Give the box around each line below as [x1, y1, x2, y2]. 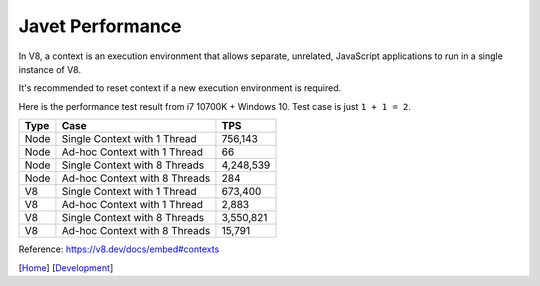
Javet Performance [18, 15, 182, 37]
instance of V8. [18, 63, 82, 75]
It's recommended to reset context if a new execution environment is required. [18, 82, 342, 94]
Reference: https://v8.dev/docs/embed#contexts [18, 243, 220, 255]
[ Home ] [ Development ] [18, 261, 114, 274]
